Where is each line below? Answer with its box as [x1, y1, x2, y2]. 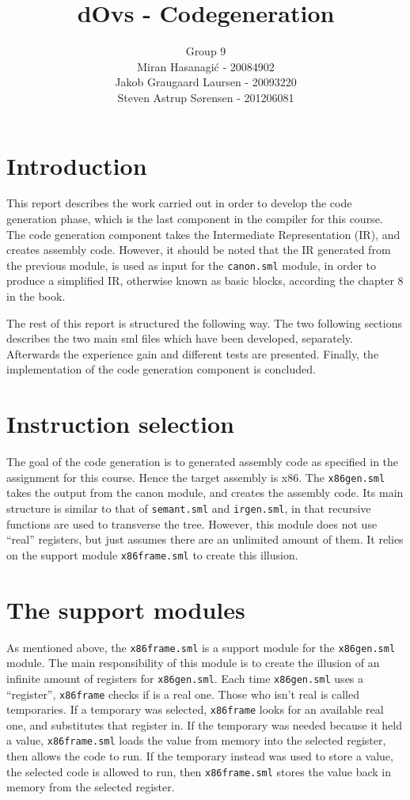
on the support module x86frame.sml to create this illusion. [6, 546, 298, 563]
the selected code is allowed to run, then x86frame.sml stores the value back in [6, 763, 392, 779]
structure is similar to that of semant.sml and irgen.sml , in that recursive [6, 500, 371, 516]
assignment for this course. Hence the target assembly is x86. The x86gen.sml [6, 468, 385, 485]
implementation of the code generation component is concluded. [6, 361, 316, 377]
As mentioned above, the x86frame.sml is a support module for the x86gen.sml [6, 639, 396, 655]
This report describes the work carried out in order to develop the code [6, 195, 352, 211]
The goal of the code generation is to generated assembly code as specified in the [6, 453, 399, 470]
